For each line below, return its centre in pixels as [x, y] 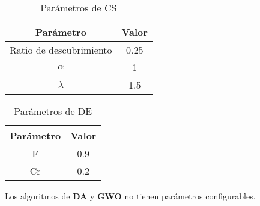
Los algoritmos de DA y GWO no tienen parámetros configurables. [130, 196]
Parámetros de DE [53, 111]
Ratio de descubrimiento [61, 50]
